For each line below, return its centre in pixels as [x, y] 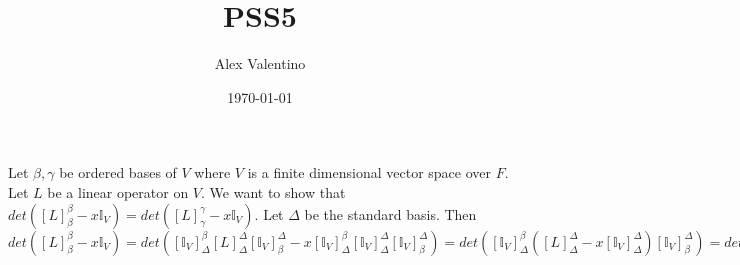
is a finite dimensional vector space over [369, 172]
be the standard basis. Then [390, 213]
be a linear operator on [118, 191]
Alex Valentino [260, 63]
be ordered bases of [118, 172]
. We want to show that [273, 191]
